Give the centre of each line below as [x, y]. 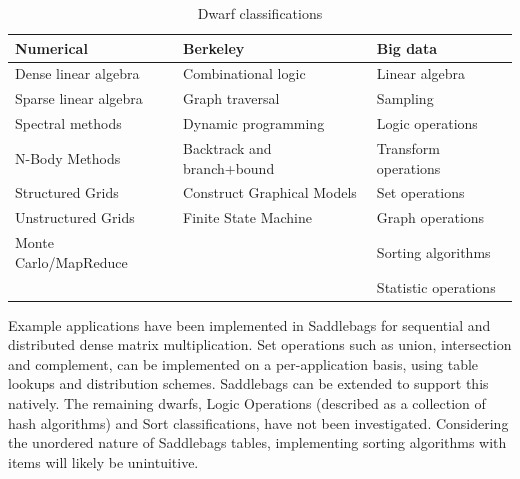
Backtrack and [227, 147]
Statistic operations [436, 286]
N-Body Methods [68, 157]
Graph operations [430, 217]
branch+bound [229, 167]
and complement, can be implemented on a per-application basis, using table [243, 363]
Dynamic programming [254, 123]
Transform [408, 147]
